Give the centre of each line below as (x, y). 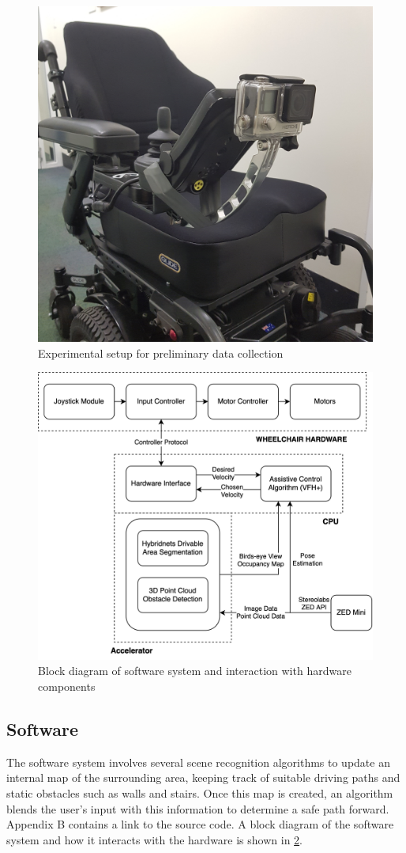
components (67, 686)
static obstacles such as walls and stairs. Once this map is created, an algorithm (200, 792)
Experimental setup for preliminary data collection (161, 353)
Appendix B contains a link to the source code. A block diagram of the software (200, 824)
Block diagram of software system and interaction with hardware (195, 671)
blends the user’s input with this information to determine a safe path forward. (198, 808)
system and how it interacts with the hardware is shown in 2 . (154, 839)
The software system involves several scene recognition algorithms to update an (198, 762)
